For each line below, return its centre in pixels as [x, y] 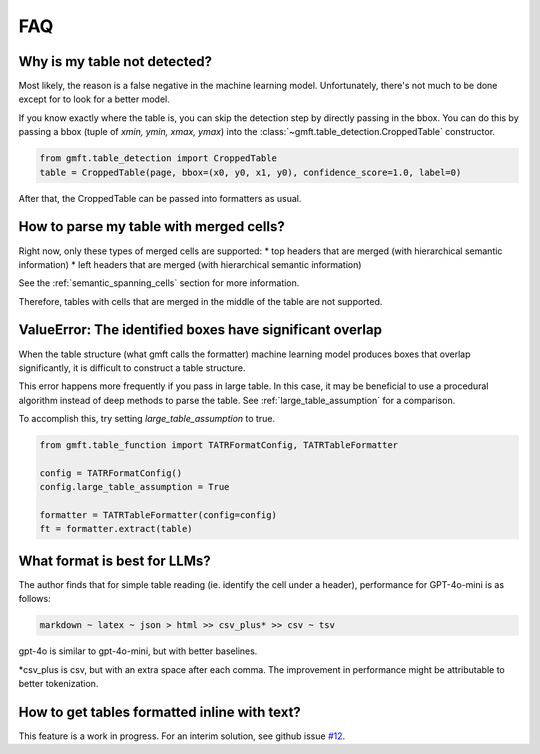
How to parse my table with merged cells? [151, 226]
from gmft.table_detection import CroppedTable [158, 158]
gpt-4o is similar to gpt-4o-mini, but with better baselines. [138, 651]
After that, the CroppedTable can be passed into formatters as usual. [160, 198]
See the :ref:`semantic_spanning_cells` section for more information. [159, 283]
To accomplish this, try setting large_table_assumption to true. [146, 419]
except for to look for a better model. [94, 99]
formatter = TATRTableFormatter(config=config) [158, 515]
